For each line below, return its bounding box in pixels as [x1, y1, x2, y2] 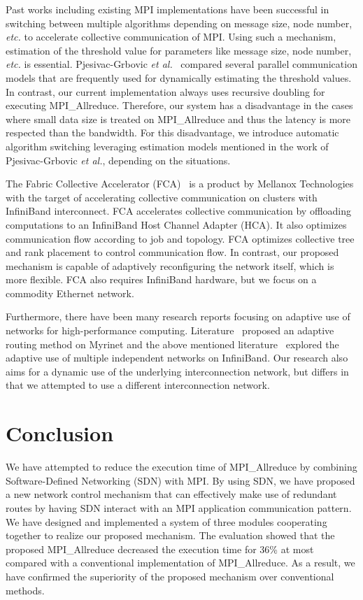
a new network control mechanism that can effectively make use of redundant [6, 487, 337, 501]
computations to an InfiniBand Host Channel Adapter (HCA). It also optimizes [6, 217, 347, 231]
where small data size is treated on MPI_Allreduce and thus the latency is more [6, 111, 351, 126]
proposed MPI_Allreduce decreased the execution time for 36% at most [6, 541, 314, 556]
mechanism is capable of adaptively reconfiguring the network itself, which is [6, 258, 334, 273]
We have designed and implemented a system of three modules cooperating [6, 514, 327, 529]
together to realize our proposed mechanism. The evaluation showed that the [6, 528, 335, 543]
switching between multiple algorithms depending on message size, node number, [6, 15, 353, 30]
